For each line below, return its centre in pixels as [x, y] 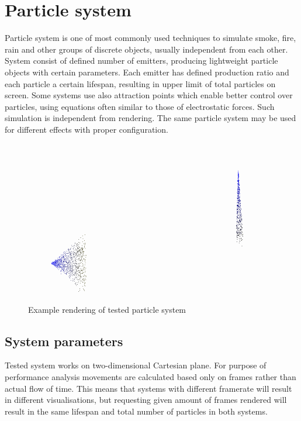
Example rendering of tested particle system [107, 309]
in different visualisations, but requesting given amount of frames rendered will [146, 400]
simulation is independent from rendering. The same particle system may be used [150, 118]
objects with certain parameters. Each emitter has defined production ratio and [147, 72]
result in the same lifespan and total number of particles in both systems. [136, 411]
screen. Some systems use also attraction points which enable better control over [149, 95]
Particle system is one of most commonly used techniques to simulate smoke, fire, [150, 38]
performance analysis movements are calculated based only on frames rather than [150, 377]
